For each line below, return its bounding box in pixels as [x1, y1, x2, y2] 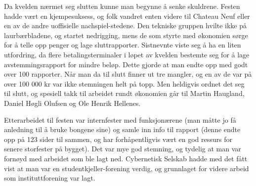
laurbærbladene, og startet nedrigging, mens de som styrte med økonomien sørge [4, 30, 248, 40]
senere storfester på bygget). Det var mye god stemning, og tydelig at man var [4, 143, 241, 154]
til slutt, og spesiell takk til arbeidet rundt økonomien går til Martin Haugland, [4, 88, 245, 98]
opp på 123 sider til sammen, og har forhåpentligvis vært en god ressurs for [4, 134, 232, 144]
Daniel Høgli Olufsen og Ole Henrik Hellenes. [4, 97, 141, 108]
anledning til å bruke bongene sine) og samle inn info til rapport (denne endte [4, 124, 241, 135]
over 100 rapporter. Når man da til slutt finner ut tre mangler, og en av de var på [4, 69, 252, 79]
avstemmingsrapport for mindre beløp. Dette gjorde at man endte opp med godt [4, 59, 248, 69]
